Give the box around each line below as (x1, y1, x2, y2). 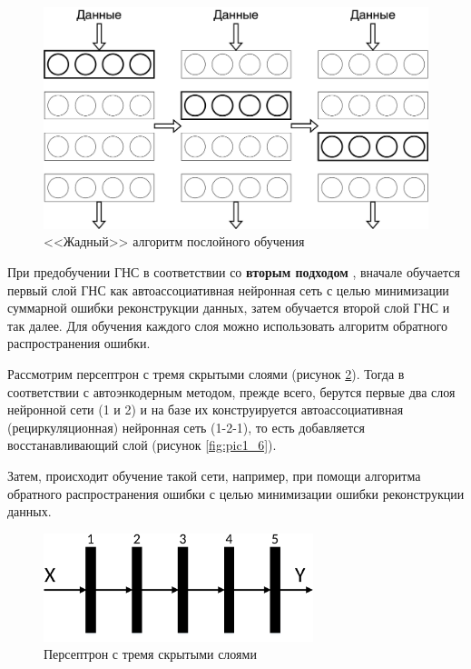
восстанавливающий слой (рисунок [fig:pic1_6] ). (7, 435, 277, 454)
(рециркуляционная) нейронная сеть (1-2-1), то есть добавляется (7, 417, 365, 436)
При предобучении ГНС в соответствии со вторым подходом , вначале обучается (7, 263, 460, 282)
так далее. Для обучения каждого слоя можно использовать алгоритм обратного (7, 315, 448, 334)
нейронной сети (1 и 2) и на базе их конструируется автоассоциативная (7, 400, 404, 419)
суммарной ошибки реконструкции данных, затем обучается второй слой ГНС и (7, 298, 450, 317)
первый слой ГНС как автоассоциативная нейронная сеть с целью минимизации (7, 280, 449, 299)
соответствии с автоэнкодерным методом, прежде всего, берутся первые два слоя (7, 382, 456, 401)
